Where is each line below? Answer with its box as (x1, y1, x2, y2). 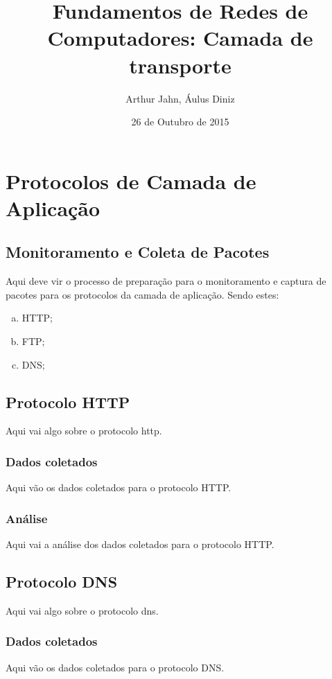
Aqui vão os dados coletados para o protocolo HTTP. (6, 480, 231, 495)
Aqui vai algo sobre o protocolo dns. (6, 603, 159, 617)
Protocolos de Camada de (6, 166, 256, 195)
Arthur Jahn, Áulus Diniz (125, 91, 235, 105)
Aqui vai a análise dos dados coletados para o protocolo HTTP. (6, 537, 274, 552)
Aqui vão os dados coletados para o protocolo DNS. (6, 660, 225, 674)
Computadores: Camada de (47, 24, 313, 52)
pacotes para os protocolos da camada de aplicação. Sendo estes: (6, 287, 279, 301)
